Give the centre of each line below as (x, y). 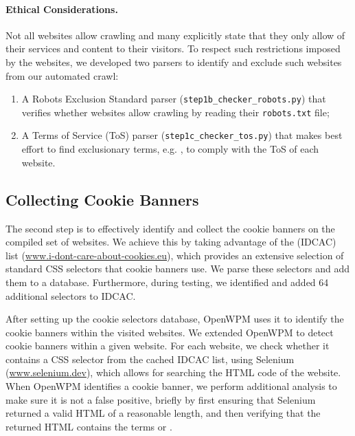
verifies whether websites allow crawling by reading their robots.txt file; (175, 112)
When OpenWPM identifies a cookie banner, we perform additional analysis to (171, 386)
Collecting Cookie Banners (102, 199)
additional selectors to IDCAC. (71, 295)
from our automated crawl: (62, 75)
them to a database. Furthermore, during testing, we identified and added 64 (167, 282)
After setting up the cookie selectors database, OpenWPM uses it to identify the (175, 319)
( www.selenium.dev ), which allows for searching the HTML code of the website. (173, 372)
